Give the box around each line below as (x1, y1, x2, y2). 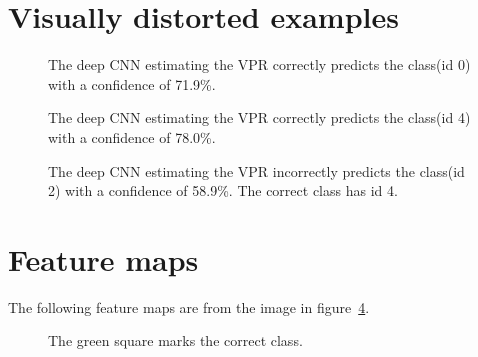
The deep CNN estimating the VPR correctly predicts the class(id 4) (48, 107, 471, 128)
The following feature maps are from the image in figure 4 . (8, 296, 370, 317)
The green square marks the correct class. (48, 330, 303, 351)
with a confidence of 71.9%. (48, 73, 216, 94)
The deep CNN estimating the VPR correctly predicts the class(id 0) (48, 54, 471, 75)
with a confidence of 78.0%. (48, 126, 216, 147)
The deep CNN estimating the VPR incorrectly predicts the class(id (48, 160, 465, 181)
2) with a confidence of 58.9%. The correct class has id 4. (48, 180, 398, 201)
